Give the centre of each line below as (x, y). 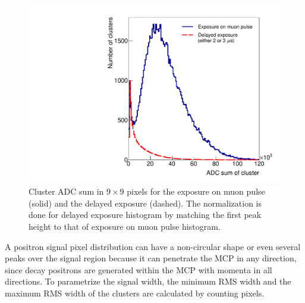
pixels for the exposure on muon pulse (196, 191)
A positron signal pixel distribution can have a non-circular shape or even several (153, 246)
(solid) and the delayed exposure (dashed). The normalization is (145, 203)
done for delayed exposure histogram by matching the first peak (145, 215)
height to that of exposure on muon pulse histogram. (125, 227)
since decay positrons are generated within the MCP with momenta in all (139, 269)
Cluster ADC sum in (66, 191)
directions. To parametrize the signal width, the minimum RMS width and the (148, 281)
